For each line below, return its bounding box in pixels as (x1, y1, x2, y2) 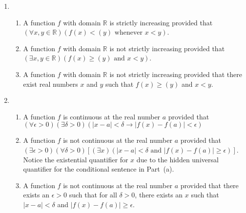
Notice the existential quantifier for (23, 154, 128, 164)
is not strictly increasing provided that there (109, 69, 242, 79)
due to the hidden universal (136, 154, 219, 164)
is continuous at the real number (63, 111, 161, 121)
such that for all (69, 190, 117, 200)
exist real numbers (23, 78, 78, 89)
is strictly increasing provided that (109, 17, 213, 27)
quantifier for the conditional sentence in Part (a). (23, 164, 174, 174)
